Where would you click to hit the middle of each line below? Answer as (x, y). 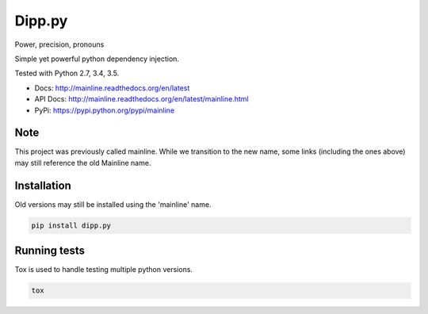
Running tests (50, 251)
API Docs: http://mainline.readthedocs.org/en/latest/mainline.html (141, 99)
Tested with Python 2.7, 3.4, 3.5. (67, 73)
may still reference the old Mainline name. (83, 163)
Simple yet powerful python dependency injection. (97, 59)
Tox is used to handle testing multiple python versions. (104, 270)
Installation (43, 185)
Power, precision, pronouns (59, 44)
